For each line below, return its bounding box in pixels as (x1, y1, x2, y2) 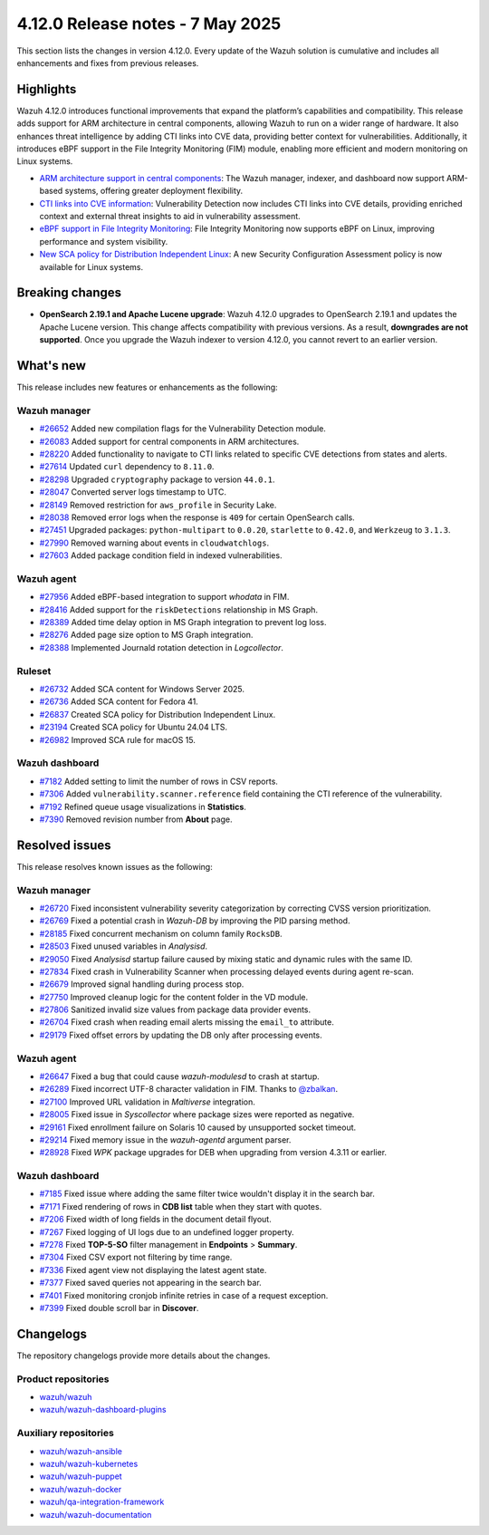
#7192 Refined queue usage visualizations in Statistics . (39, 801, 246, 812)
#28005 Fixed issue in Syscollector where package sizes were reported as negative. (39, 1109, 355, 1120)
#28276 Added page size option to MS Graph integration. (39, 630, 254, 641)
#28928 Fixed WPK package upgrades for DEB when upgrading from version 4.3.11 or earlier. (39, 1147, 388, 1158)
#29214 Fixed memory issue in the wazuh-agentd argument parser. (39, 1134, 292, 1145)
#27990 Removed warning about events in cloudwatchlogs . (39, 537, 270, 548)
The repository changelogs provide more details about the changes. (16, 1350, 271, 1361)
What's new (16, 358, 86, 373)
